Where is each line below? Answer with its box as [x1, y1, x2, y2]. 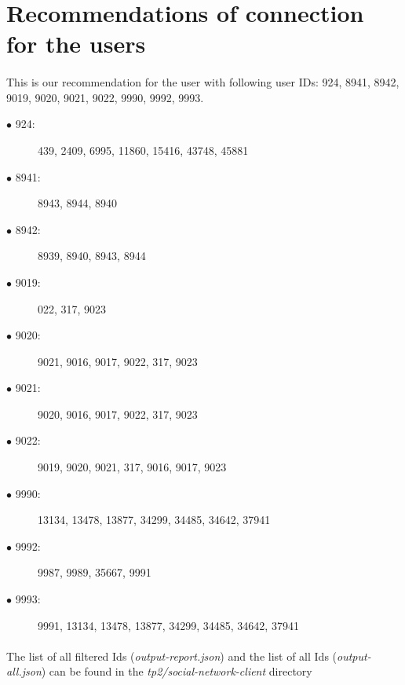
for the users [6, 27, 146, 60]
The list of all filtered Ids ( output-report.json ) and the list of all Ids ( [6, 647, 337, 664]
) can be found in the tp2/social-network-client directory [41, 663, 312, 680]
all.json [6, 663, 42, 680]
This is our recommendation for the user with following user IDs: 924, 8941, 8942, [6, 74, 400, 90]
